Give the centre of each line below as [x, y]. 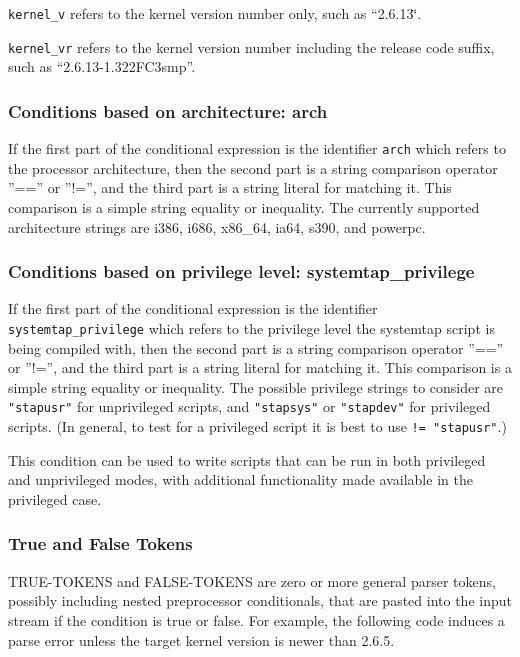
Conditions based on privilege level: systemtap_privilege [241, 271]
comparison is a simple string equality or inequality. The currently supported [244, 206]
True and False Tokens [100, 543]
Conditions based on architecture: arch [168, 110]
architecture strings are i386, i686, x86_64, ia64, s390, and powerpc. [217, 226]
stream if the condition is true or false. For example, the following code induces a [256, 619]
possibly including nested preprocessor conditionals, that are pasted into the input [260, 600]
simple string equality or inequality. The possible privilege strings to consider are [256, 386]
